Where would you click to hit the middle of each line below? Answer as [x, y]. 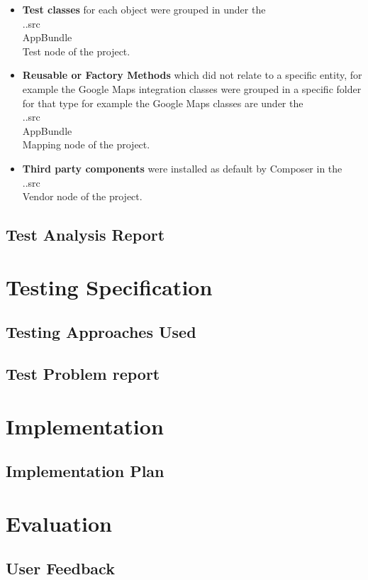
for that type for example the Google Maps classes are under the [163, 103]
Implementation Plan [85, 471]
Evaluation [59, 523]
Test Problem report [83, 374]
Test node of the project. [76, 51]
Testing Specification [109, 286]
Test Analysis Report [85, 235]
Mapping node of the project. [86, 144]
